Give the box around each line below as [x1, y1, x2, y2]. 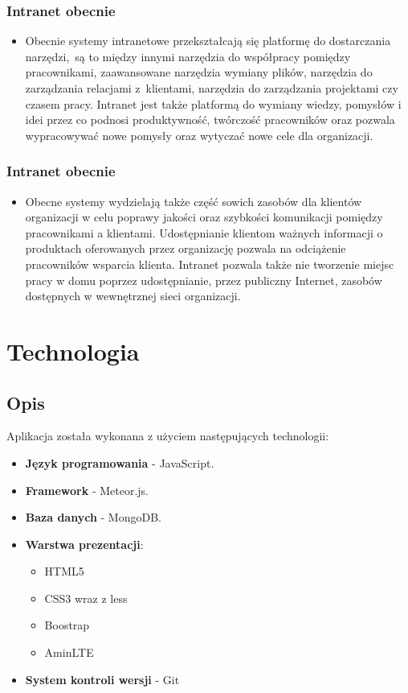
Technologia [6, 334, 140, 367]
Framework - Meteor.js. [25, 481, 149, 498]
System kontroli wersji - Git [25, 670, 180, 687]
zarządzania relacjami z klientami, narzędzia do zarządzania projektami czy [25, 80, 398, 96]
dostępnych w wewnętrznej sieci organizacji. [25, 287, 241, 304]
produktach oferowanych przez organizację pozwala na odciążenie [25, 240, 346, 257]
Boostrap [44, 617, 90, 633]
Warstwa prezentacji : [25, 535, 144, 552]
